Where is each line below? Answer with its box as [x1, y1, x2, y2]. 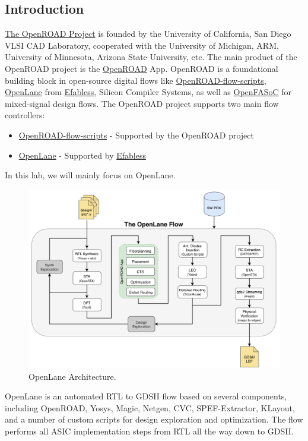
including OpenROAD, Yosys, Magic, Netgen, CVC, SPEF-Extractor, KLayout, [5, 401, 295, 414]
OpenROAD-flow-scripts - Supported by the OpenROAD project [18, 128, 254, 141]
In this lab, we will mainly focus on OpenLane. [5, 169, 176, 181]
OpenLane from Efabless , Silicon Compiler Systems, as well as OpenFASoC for [5, 86, 292, 98]
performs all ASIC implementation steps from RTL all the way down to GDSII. [5, 424, 294, 437]
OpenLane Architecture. [28, 370, 116, 382]
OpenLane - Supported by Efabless [18, 149, 146, 161]
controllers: [5, 109, 45, 121]
